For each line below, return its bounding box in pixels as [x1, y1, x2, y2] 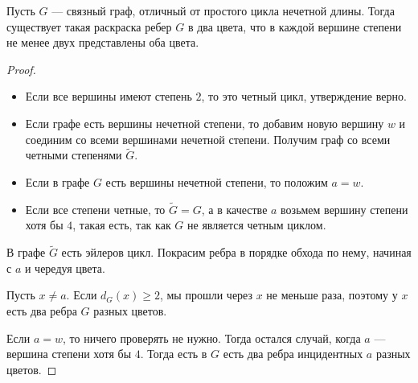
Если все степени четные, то [25, 200, 166, 217]
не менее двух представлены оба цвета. [6, 34, 199, 51]
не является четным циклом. [187, 216, 326, 233]
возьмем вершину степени [281, 200, 408, 217]
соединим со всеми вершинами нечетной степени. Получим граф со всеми [25, 130, 391, 147]
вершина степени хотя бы [6, 345, 132, 362]
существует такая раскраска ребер [6, 18, 172, 35]
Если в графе [25, 173, 90, 190]
